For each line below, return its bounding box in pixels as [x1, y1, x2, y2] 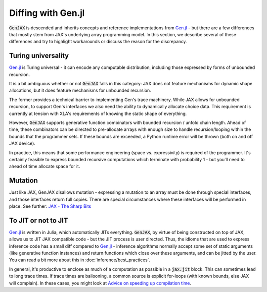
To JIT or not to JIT [9, 216, 68, 225]
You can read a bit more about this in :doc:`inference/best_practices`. [9, 257, 150, 263]
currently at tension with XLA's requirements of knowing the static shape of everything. [9, 111, 187, 117]
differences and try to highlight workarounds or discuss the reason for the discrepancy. [9, 39, 187, 45]
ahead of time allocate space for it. [9, 164, 80, 170]
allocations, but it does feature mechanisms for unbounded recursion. [9, 87, 151, 94]
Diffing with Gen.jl [9, 7, 85, 18]
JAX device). [9, 140, 36, 146]
